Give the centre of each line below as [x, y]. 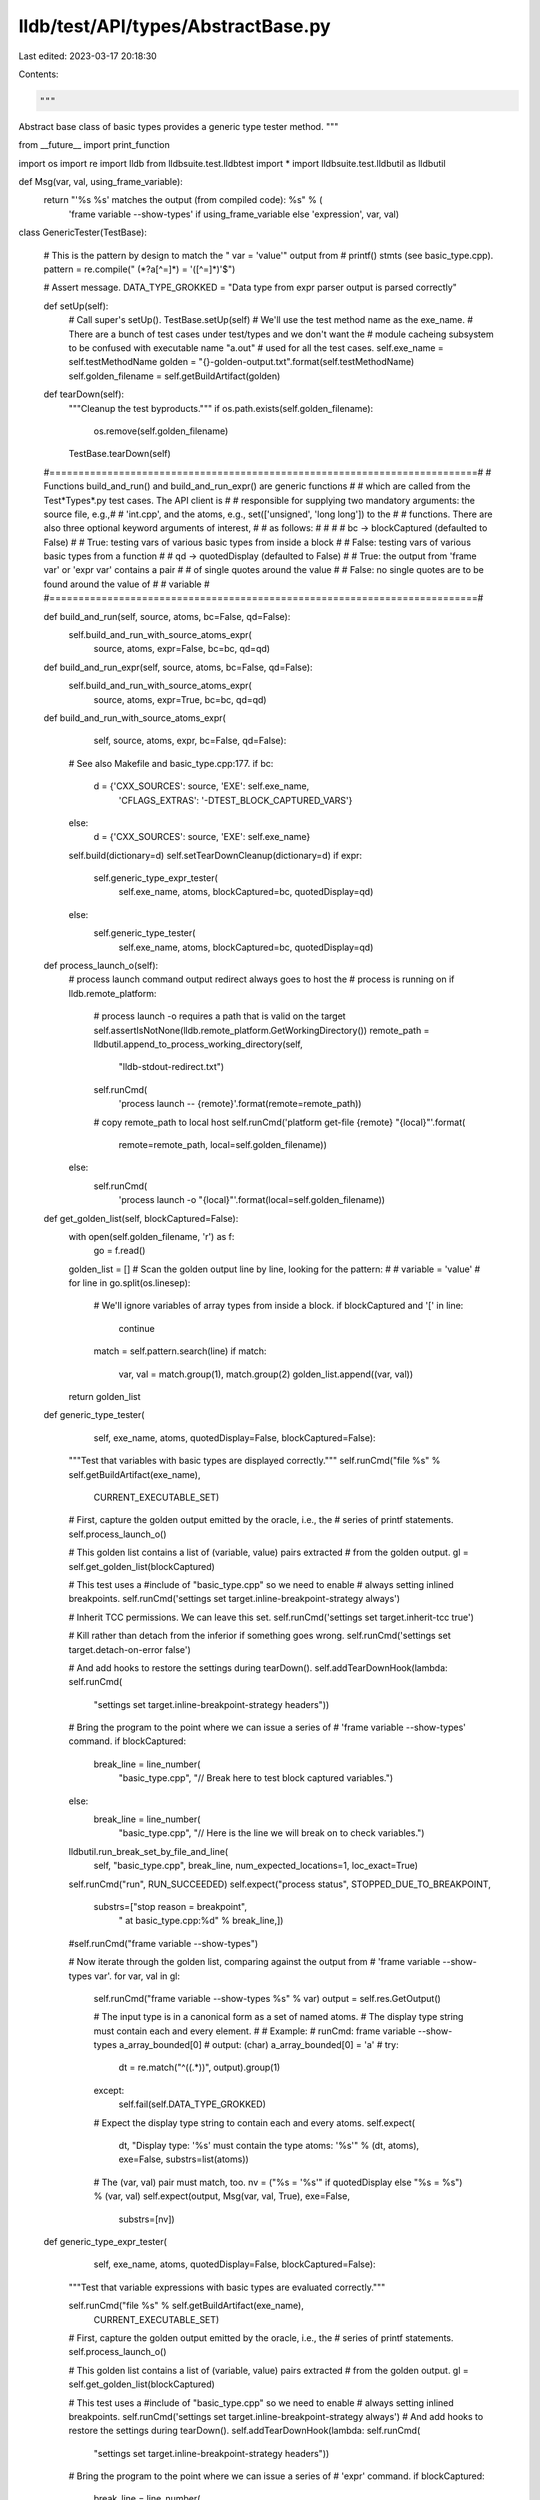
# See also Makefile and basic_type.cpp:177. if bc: [171, 763]
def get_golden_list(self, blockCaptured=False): [141, 1218]
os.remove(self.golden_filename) [161, 431]
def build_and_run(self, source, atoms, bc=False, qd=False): [167, 616]
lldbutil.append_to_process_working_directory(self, [198, 1044]
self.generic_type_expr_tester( [156, 878]
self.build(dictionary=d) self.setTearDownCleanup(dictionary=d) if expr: [215, 855]
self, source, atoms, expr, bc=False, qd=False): [190, 741]
